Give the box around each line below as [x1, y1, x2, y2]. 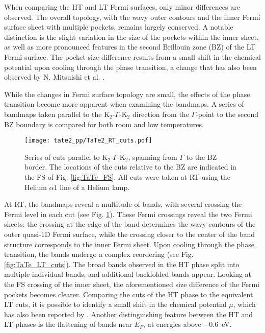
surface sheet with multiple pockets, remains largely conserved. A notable [4, 21, 233, 32]
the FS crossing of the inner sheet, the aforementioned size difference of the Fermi [4, 278, 259, 289]
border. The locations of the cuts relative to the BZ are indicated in [24, 161, 236, 172]
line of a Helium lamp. [60, 181, 130, 192]
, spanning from [128, 151, 177, 162]
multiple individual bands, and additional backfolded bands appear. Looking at [4, 269, 252, 279]
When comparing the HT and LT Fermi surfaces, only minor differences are [4, 2, 240, 12]
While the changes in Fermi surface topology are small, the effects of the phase [4, 88, 250, 99]
